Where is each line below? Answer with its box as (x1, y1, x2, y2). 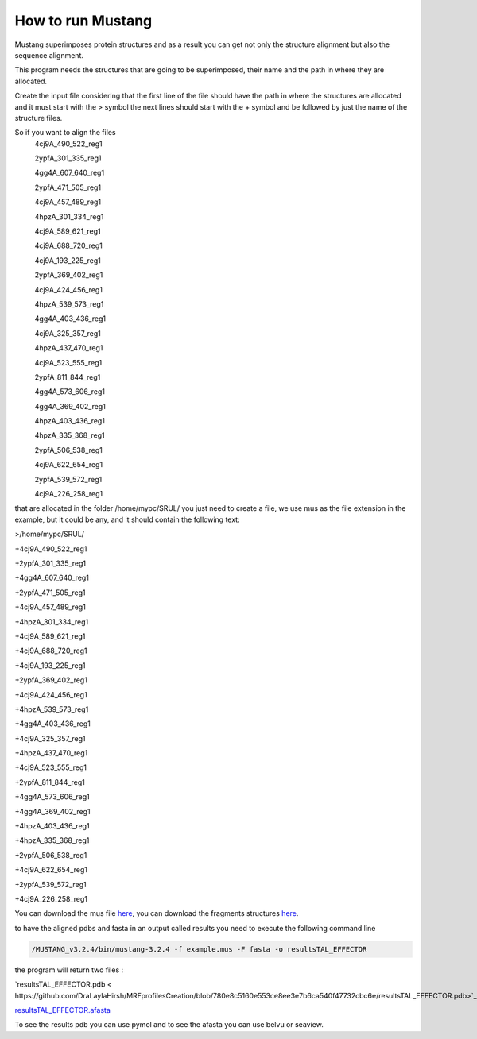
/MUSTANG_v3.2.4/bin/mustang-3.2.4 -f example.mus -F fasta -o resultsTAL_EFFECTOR (31, 944, 367, 953)
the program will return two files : (14, 965, 124, 975)
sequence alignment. (14, 50, 83, 60)
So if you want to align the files (14, 128, 116, 137)
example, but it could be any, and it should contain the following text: (14, 515, 240, 524)
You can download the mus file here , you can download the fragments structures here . (14, 909, 299, 918)
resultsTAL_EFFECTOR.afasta (14, 1005, 111, 1014)
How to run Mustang (14, 12, 153, 29)
